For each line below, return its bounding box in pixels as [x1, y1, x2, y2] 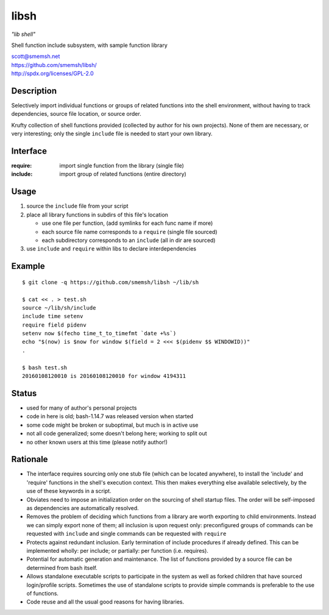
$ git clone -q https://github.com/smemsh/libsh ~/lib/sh [22, 279, 199, 286]
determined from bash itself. [26, 564, 97, 571]
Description [11, 85, 57, 96]
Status [11, 388, 37, 399]
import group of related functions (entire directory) [59, 171, 187, 178]
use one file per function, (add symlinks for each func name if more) [41, 219, 213, 227]
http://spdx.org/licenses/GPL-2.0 [11, 70, 94, 77]
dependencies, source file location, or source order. [11, 110, 141, 118]
